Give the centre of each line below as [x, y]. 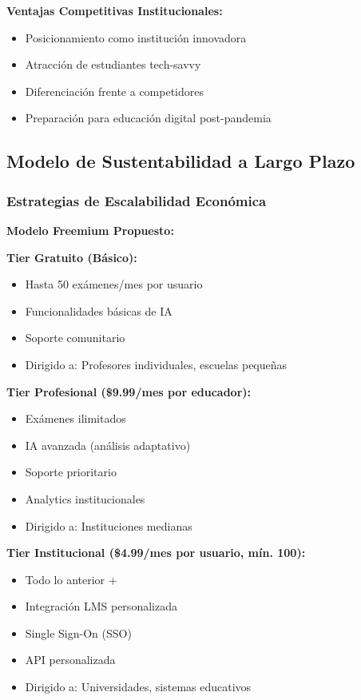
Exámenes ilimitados [75, 418]
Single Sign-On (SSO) [78, 632]
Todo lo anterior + [71, 579]
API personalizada [70, 660]
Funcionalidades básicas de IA [99, 310]
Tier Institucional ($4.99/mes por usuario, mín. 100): [156, 553]
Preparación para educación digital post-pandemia [148, 118]
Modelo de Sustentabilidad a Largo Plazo [181, 161]
